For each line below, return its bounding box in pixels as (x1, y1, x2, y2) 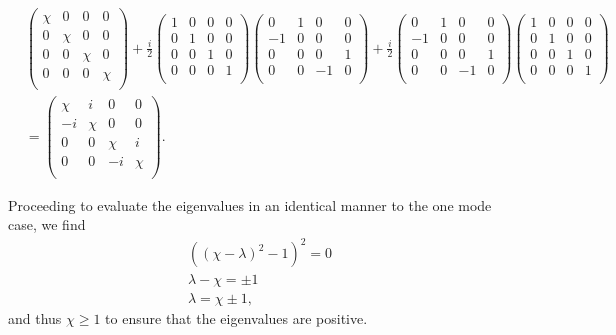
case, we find (8, 214, 86, 235)
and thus (8, 308, 62, 329)
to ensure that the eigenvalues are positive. (105, 308, 368, 329)
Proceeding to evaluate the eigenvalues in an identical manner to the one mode (8, 194, 492, 215)
